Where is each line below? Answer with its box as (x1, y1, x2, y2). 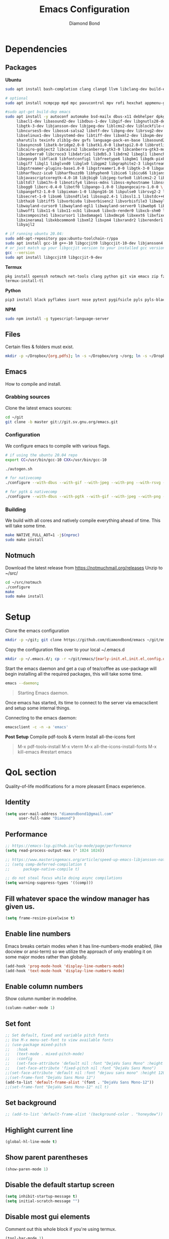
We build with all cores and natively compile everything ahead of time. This (5, 517, 161, 523)
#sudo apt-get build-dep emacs (5, 110, 71, 115)
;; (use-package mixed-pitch (5, 1042, 66, 1047)
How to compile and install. (5, 380, 61, 387)
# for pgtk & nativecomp (5, 489, 57, 495)
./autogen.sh (5, 466, 33, 471)
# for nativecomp (5, 475, 42, 481)
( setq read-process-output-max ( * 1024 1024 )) (5, 848, 105, 853)
